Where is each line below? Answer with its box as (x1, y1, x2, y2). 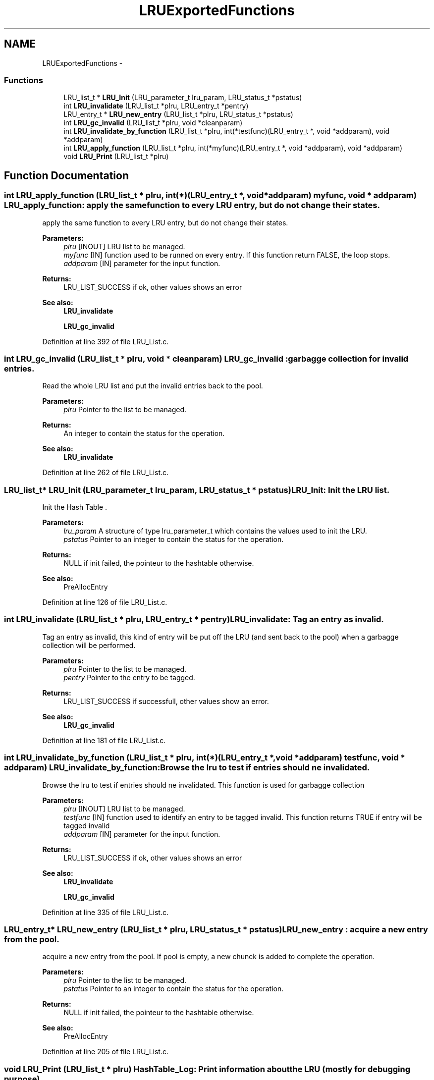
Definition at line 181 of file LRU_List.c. (42, 736, 166, 745)
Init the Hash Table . (42, 503, 108, 512)
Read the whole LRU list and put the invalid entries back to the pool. (42, 381, 263, 390)
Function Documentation (4, 169, 129, 182)
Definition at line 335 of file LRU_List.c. (42, 908, 168, 917)
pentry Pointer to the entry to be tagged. (63, 673, 195, 682)
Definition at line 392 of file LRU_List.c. (42, 337, 169, 346)
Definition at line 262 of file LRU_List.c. (42, 468, 169, 477)
